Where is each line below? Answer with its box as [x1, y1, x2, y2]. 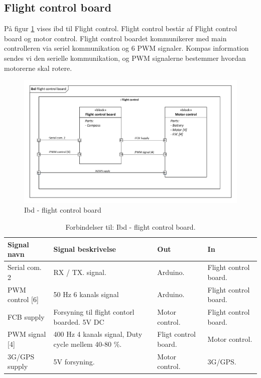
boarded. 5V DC [53, 316, 104, 327]
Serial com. [8, 262, 42, 272]
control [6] [8, 294, 39, 305]
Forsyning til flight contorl [53, 306, 135, 317]
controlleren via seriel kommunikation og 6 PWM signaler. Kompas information [4, 43, 249, 53]
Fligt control [157, 329, 196, 339]
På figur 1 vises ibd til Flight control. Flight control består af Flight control [4, 23, 237, 34]
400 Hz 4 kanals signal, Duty [53, 329, 143, 339]
